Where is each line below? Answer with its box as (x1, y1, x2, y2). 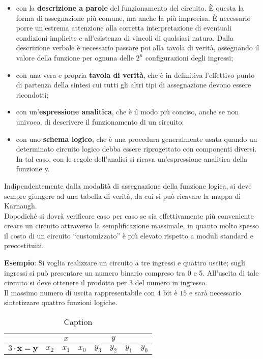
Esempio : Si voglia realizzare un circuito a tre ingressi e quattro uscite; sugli (4, 257, 245, 268)
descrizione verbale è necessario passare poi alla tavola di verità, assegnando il (16, 42, 259, 53)
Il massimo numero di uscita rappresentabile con (4, 287, 155, 297)
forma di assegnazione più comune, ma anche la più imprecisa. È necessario (16, 12, 251, 23)
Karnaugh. (4, 200, 37, 211)
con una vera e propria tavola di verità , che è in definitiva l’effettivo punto (16, 69, 255, 80)
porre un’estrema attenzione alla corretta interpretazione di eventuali (16, 22, 231, 33)
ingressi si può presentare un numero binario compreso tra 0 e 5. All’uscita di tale (4, 267, 259, 278)
